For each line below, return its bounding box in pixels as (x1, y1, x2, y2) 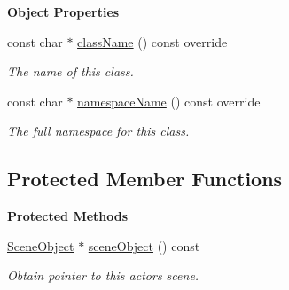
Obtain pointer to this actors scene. (7, 266, 199, 285)
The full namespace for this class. (7, 121, 190, 140)
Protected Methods (7, 207, 129, 225)
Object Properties (7, 3, 120, 20)
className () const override (77, 32, 228, 51)
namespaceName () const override (77, 91, 261, 110)
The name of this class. (7, 62, 134, 81)
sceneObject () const (88, 236, 200, 255)
